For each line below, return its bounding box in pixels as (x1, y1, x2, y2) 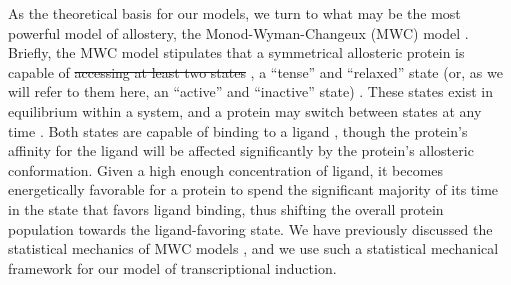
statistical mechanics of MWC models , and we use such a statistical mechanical (8, 238, 499, 259)
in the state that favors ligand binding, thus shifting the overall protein (8, 198, 444, 219)
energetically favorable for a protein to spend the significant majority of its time (8, 179, 499, 200)
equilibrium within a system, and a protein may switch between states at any (8, 100, 482, 121)
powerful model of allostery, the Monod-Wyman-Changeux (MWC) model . (8, 22, 469, 43)
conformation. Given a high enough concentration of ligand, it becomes (8, 159, 444, 180)
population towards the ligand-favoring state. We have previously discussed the (8, 218, 493, 239)
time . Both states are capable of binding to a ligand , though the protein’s (8, 120, 468, 141)
